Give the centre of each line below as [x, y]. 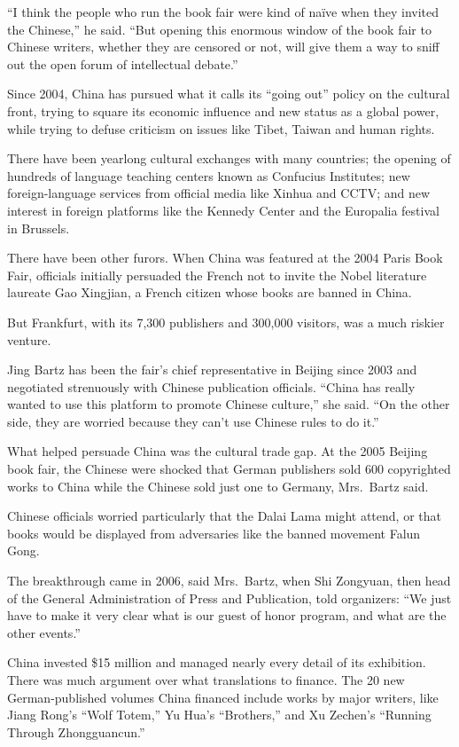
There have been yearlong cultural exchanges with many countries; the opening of [229, 158]
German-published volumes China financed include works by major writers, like [223, 697]
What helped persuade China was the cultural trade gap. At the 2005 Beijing [218, 451]
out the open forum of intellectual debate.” [123, 63]
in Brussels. [39, 228]
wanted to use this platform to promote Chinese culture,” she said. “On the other [229, 404]
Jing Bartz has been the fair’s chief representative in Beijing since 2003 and [212, 370]
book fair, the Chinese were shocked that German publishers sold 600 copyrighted [229, 469]
